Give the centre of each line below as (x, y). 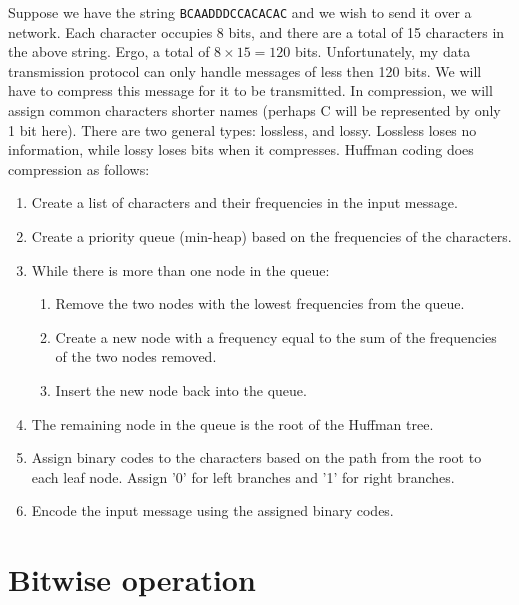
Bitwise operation (132, 579)
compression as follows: (79, 168)
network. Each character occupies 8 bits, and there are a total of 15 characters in (256, 31)
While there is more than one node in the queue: (180, 269)
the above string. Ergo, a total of (109, 51)
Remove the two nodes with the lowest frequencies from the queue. (260, 303)
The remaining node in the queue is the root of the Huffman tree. (232, 423)
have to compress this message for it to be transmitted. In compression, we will (250, 90)
